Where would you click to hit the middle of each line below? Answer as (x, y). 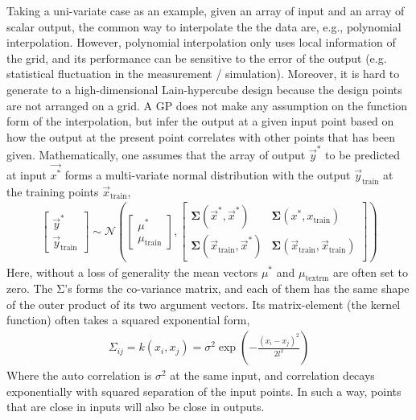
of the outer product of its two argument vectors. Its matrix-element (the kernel (204, 304)
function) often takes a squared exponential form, (128, 320)
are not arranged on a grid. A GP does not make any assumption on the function (207, 105)
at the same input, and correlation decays (272, 375)
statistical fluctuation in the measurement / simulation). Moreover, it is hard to (203, 74)
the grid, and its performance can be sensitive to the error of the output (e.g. (197, 58)
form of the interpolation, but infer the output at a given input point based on (200, 121)
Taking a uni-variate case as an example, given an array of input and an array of (206, 10)
